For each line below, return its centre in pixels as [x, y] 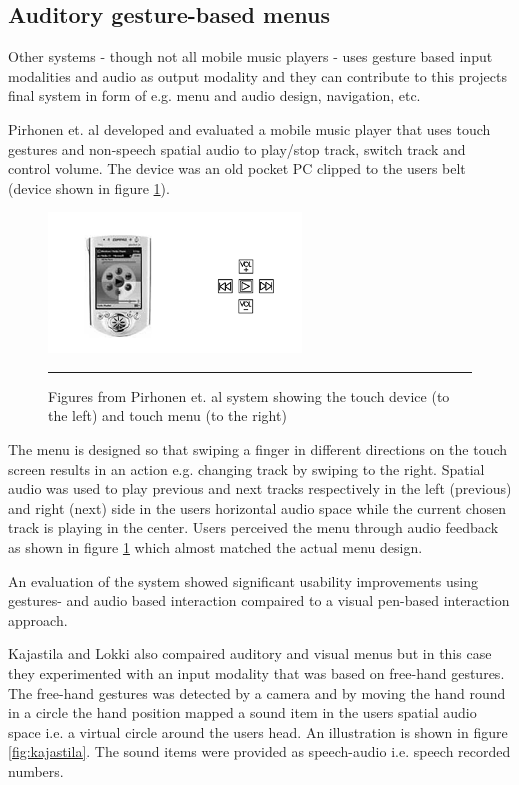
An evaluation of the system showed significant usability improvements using [243, 580]
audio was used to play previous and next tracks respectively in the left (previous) [260, 488]
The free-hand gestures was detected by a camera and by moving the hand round [257, 692]
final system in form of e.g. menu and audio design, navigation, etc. [214, 95]
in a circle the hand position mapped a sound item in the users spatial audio [242, 712]
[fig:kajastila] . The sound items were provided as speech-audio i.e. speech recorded [259, 751]
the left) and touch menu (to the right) [167, 415]
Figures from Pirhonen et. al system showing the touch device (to [249, 395]
